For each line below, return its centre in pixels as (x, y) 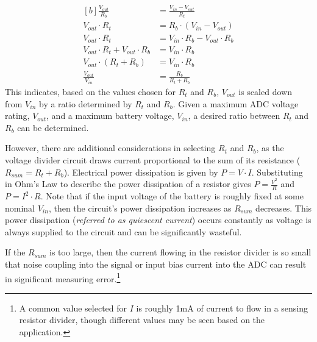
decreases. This (284, 208)
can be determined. (53, 127)
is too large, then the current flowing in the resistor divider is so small (180, 252)
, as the (270, 148)
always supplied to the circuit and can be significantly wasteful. (123, 231)
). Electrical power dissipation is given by (141, 172)
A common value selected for (73, 308)
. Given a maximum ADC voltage (236, 103)
